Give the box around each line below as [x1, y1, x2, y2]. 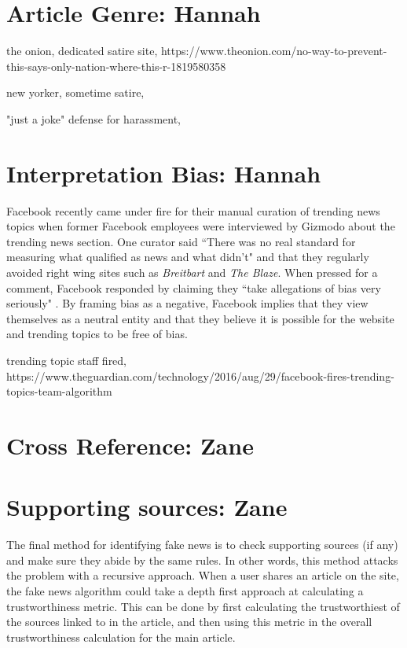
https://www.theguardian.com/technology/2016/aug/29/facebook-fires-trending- [6, 367, 394, 384]
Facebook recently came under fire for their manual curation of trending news [6, 202, 380, 219]
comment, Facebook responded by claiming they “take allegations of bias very [6, 279, 381, 296]
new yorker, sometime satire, [6, 84, 145, 101]
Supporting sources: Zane [6, 491, 288, 523]
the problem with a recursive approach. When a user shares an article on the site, [6, 567, 399, 584]
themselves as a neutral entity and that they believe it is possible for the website [6, 310, 394, 326]
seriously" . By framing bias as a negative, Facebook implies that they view [6, 295, 368, 311]
